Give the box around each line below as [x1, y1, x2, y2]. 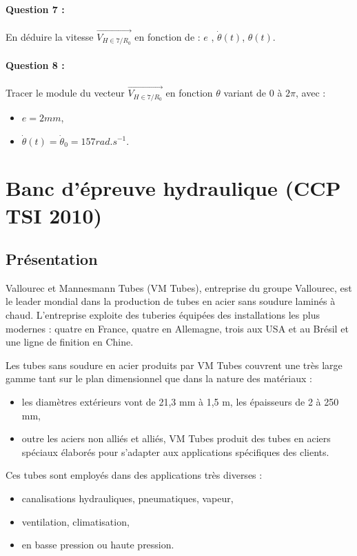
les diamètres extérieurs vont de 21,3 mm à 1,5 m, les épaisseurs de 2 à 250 [21, 395, 339, 409]
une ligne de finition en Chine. [6, 335, 134, 349]
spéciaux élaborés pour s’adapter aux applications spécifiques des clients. [21, 444, 329, 459]
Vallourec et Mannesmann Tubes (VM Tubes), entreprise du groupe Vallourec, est [6, 280, 352, 295]
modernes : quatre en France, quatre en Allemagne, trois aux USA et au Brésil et [6, 321, 349, 335]
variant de [223, 86, 267, 100]
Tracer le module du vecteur [6, 86, 125, 100]
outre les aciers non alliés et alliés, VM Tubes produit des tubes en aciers [21, 431, 331, 446]
